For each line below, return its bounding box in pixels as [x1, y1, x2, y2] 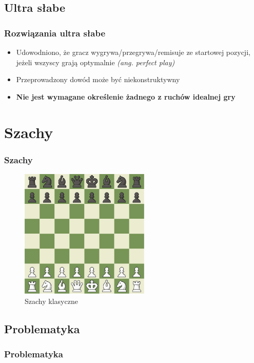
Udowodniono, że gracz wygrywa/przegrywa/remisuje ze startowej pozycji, [16, 47, 250, 57]
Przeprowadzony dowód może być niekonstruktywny [16, 74, 180, 85]
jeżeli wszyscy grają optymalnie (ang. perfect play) [16, 56, 175, 67]
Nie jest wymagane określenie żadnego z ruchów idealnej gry [16, 91, 236, 102]
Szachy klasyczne [25, 295, 78, 306]
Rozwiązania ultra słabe [4, 26, 106, 39]
